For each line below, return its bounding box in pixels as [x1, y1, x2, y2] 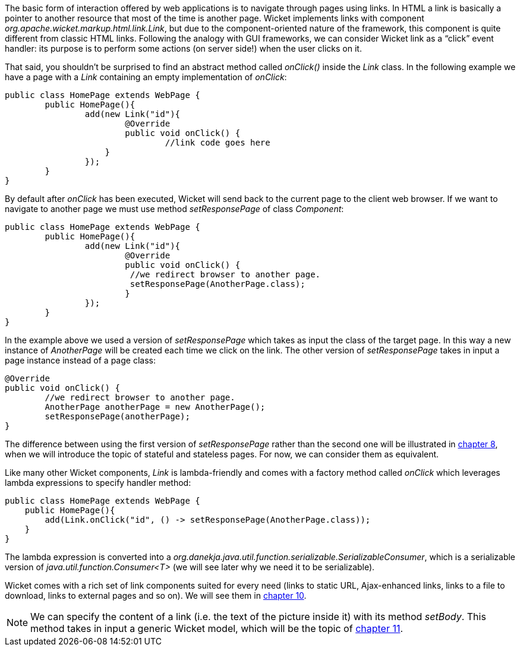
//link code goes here [165, 138, 270, 147]
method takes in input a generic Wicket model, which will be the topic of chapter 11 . [30, 622, 404, 634]
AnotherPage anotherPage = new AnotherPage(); [45, 402, 266, 412]
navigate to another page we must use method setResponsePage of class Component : [5, 204, 344, 214]
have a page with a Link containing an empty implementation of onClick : [5, 72, 287, 82]
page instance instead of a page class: [5, 355, 156, 365]
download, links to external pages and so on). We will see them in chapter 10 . [5, 590, 307, 601]
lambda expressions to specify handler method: [5, 478, 191, 488]
